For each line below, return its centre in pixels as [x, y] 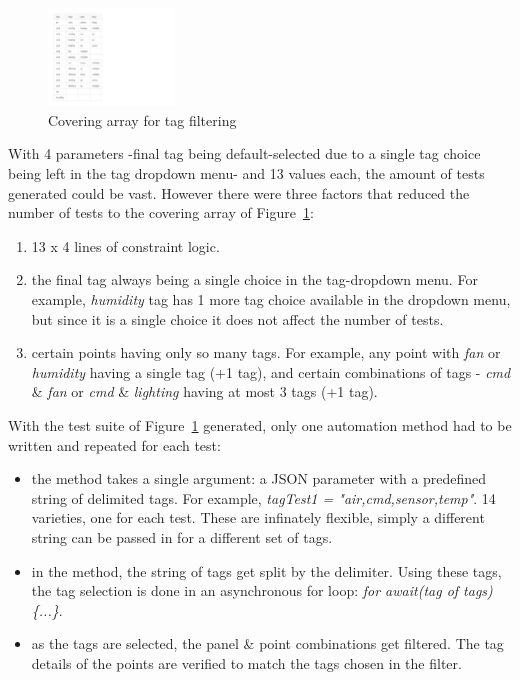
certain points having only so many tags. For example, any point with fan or [266, 352]
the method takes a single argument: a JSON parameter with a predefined [259, 478]
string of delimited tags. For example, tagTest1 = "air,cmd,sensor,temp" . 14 [263, 497]
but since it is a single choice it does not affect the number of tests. [237, 318]
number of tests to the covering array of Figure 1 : [161, 212]
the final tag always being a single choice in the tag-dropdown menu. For [254, 279]
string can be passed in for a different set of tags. [182, 536]
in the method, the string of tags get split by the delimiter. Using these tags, [266, 570]
